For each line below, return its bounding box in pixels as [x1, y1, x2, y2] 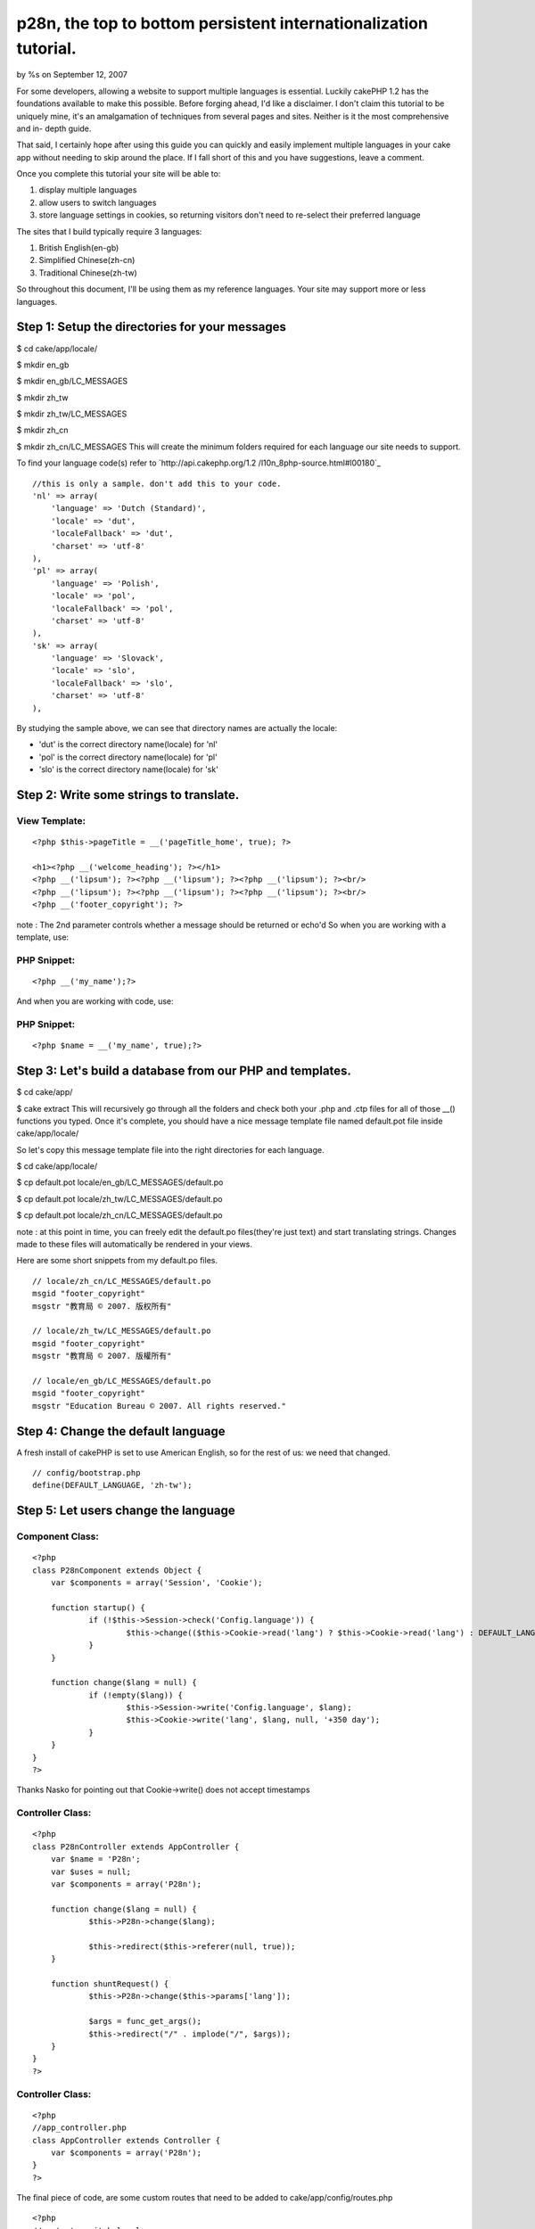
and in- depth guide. [16, 123, 92, 134]
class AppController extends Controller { [32, 2135, 221, 2145]
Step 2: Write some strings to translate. [16, 787, 240, 802]
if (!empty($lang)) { [88, 1690, 183, 1700]
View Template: [16, 815, 86, 827]
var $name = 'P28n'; [50, 1855, 141, 1864]
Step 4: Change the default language [16, 1423, 226, 1439]
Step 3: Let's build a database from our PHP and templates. [16, 1064, 351, 1079]
